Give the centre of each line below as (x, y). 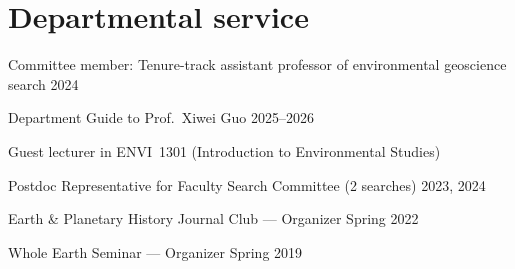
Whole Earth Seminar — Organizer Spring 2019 (155, 251)
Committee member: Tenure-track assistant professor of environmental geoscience (257, 64)
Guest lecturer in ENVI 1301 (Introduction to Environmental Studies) (224, 150)
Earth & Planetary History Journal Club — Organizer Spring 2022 (213, 218)
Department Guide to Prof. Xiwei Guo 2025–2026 (161, 117)
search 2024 (43, 83)
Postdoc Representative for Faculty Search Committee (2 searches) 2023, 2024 (247, 184)
